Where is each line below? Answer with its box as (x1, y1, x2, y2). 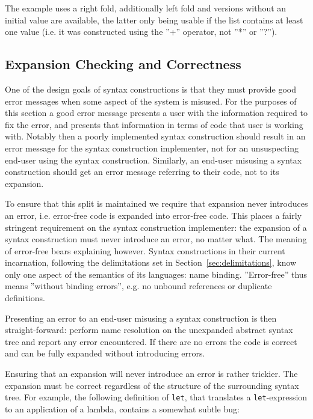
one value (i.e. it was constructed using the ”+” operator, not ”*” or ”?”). (5, 25, 277, 38)
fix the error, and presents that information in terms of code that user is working (5, 118, 303, 130)
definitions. (5, 292, 45, 304)
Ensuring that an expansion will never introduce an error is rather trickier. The (5, 367, 298, 380)
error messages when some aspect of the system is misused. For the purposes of (5, 94, 297, 107)
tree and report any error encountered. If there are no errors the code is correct (5, 335, 297, 347)
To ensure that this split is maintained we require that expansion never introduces (5, 197, 308, 210)
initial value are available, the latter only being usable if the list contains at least (5, 13, 303, 26)
